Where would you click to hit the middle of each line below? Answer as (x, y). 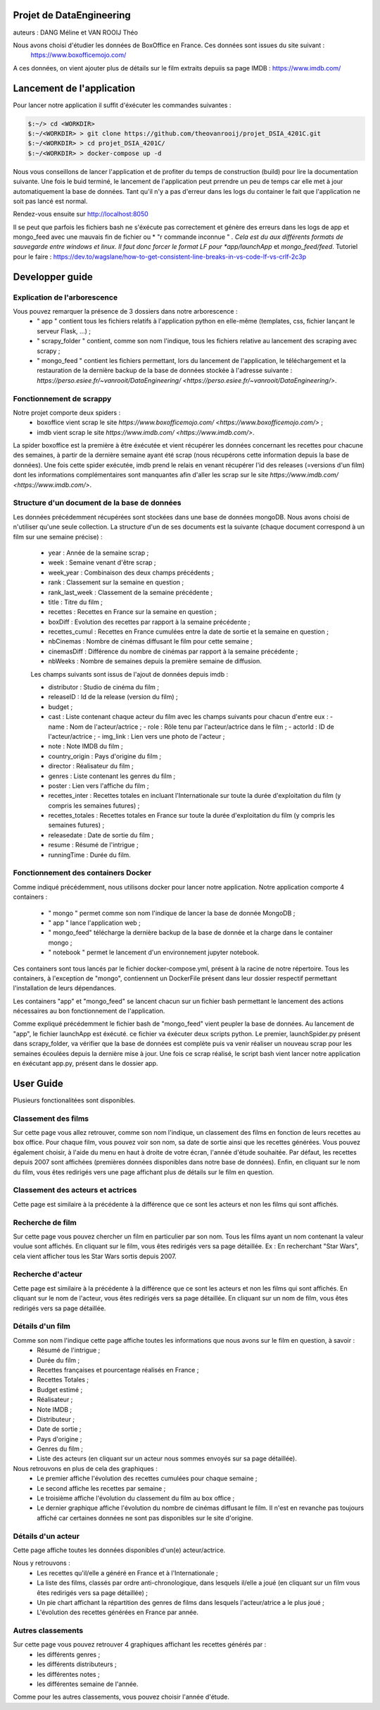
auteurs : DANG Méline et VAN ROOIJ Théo (76, 32)
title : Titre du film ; (76, 602)
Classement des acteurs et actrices (75, 1190)
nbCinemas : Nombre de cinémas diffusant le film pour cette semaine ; (151, 641)
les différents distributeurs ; (77, 1664)
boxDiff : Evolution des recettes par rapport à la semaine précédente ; (149, 622)
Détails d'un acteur (46, 1536)
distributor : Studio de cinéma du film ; (104, 687)
